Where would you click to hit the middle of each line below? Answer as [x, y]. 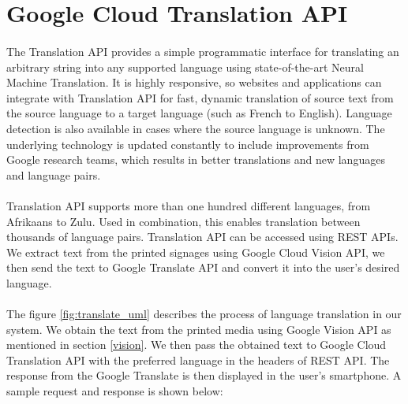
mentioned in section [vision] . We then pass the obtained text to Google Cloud [197, 345]
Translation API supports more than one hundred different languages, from [189, 205]
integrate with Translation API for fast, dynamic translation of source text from [200, 97]
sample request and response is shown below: [115, 391]
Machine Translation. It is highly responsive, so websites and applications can [194, 82]
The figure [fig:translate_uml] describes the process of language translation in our [204, 314]
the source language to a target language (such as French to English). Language [199, 113]
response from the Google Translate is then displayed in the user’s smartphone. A [204, 375]
